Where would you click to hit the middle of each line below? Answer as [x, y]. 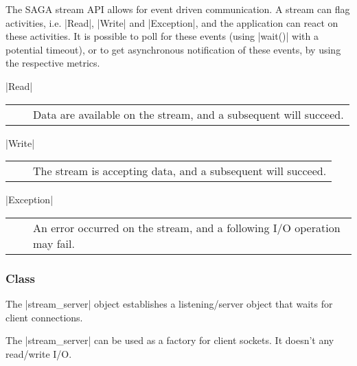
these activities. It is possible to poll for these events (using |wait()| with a [162, 36]
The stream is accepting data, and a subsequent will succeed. [180, 171]
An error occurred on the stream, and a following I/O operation [187, 227]
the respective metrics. [53, 63]
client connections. [44, 317]
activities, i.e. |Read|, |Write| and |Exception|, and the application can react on [172, 22]
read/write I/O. [39, 353]
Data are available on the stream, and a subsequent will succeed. [188, 114]
